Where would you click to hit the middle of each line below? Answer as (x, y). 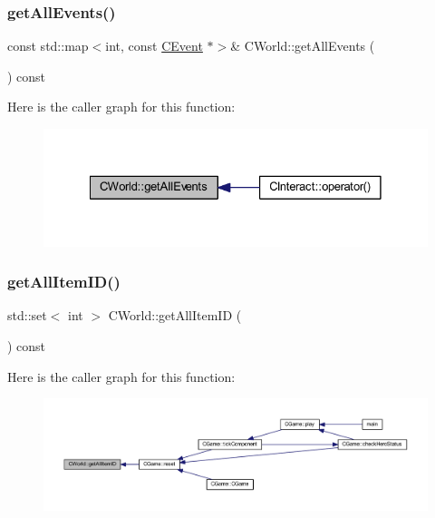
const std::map (48, 46)
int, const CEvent (154, 46)
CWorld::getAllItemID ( (175, 315)
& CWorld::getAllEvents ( (303, 46)
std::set (27, 315)
